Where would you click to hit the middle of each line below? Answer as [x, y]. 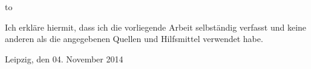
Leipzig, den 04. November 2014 [64, 58]
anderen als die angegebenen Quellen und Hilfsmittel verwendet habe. [134, 39]
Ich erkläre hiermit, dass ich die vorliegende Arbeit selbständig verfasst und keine [156, 27]
